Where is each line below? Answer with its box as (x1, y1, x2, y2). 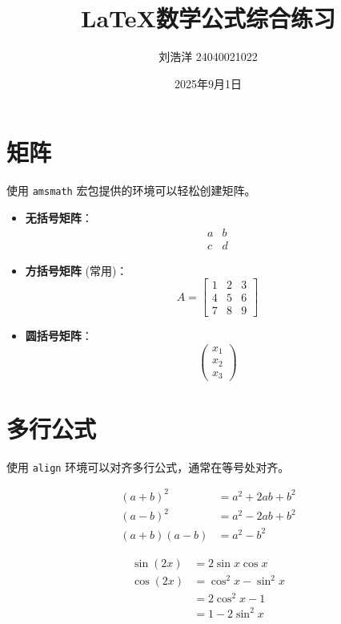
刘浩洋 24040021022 (158, 48, 258, 65)
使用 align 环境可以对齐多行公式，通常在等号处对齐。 (6, 458, 290, 475)
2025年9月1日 (175, 75, 242, 91)
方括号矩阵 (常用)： (25, 261, 128, 278)
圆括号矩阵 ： (25, 327, 93, 344)
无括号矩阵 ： (25, 209, 93, 225)
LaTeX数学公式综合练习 (81, 2, 335, 34)
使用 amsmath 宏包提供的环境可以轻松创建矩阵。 (6, 182, 256, 199)
